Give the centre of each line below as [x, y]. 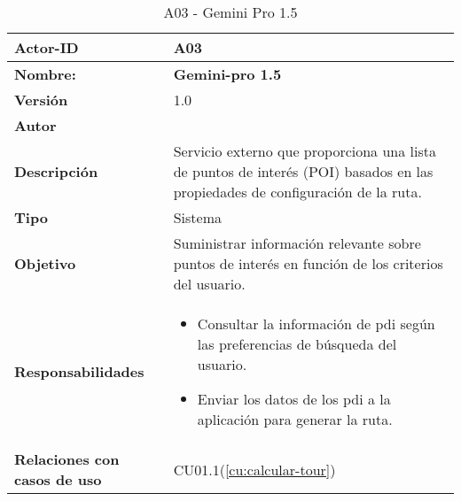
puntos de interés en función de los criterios [308, 263]
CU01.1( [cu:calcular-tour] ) [254, 469]
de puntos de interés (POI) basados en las [303, 171]
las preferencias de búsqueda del [297, 344]
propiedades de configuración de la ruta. [297, 192]
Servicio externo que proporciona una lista [305, 151]
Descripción [56, 171]
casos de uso [58, 479]
